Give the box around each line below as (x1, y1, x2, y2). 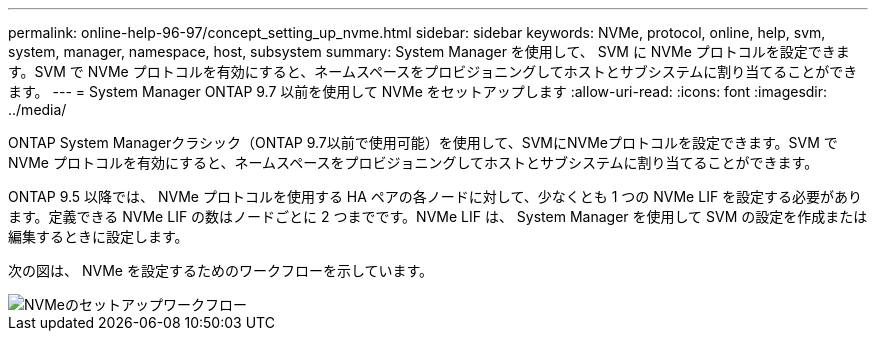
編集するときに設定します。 (8, 228, 189, 245)
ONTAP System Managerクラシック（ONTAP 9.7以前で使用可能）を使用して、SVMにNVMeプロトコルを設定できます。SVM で (8, 134, 838, 151)
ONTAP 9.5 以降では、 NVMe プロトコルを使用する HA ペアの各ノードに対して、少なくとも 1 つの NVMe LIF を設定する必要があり (8, 188, 863, 205)
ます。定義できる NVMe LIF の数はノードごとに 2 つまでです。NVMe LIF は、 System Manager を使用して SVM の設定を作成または (8, 208, 868, 225)
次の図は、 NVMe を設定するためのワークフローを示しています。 (8, 262, 434, 279)
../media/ (8, 101, 67, 118)
